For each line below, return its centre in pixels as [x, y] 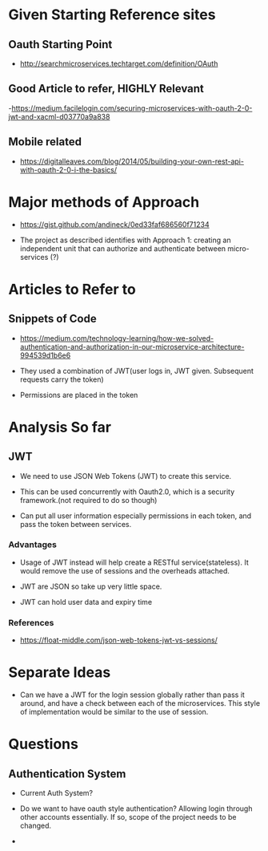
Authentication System [67, 774]
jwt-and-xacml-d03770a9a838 [59, 116]
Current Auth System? [56, 793]
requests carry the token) [62, 379]
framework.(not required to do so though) [88, 500]
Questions [43, 744]
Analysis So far [60, 427]
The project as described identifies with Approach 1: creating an [125, 240]
